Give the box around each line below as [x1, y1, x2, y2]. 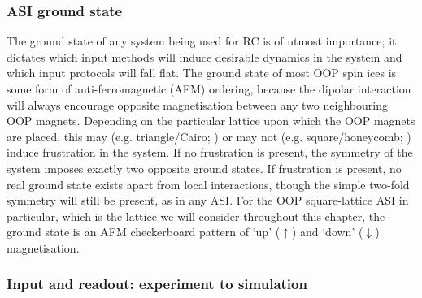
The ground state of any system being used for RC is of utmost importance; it [7, 32, 397, 50]
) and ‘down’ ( [291, 223, 363, 240]
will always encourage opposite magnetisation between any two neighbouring [7, 96, 388, 113]
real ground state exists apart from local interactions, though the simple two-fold [7, 175, 410, 192]
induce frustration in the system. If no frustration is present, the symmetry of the [7, 144, 413, 161]
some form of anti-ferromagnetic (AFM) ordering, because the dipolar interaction [7, 80, 411, 97]
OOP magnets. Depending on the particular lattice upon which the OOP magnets [7, 112, 415, 129]
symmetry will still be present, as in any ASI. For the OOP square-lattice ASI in [7, 192, 409, 209]
